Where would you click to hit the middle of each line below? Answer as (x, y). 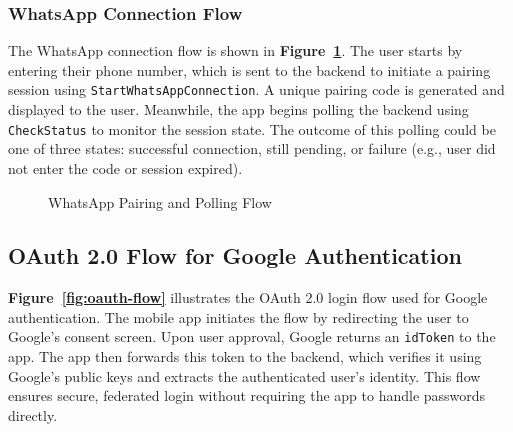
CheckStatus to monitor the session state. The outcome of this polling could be (252, 128)
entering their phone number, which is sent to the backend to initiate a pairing (249, 69)
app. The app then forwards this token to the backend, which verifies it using (245, 356)
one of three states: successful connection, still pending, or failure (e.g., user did (252, 148)
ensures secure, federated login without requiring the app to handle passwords (247, 395)
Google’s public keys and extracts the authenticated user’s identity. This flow (244, 375)
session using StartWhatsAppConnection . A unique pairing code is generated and (256, 89)
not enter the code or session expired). (125, 167)
